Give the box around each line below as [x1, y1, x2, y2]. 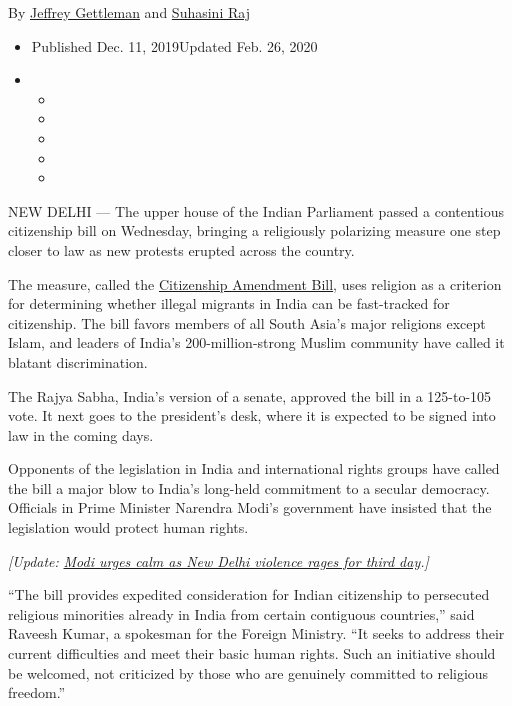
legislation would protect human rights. [8, 517, 249, 538]
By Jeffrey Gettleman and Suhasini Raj [8, 2, 250, 22]
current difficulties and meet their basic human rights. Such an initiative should [8, 643, 496, 664]
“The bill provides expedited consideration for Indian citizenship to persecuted [8, 584, 490, 605]
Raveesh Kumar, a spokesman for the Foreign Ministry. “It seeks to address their [8, 623, 505, 644]
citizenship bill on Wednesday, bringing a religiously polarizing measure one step [8, 220, 501, 241]
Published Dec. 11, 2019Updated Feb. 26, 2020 [31, 35, 318, 56]
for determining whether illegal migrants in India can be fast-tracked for [8, 293, 450, 314]
